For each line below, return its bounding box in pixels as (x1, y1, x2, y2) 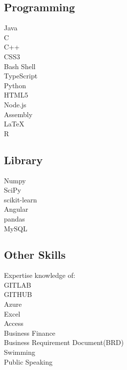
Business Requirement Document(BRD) (4, 337, 124, 347)
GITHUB (4, 289, 32, 299)
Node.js (4, 99, 26, 109)
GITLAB (4, 279, 31, 290)
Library (4, 152, 43, 167)
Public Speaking (4, 356, 53, 367)
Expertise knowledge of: (4, 270, 76, 280)
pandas (4, 213, 25, 223)
